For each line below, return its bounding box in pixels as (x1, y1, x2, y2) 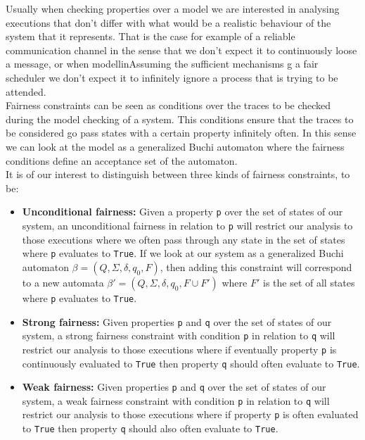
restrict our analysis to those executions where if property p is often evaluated (22, 407, 359, 422)
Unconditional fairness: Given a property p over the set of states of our (22, 204, 343, 219)
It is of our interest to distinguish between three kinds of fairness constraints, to (6, 167, 350, 182)
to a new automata (22, 275, 104, 289)
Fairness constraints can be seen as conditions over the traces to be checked (6, 98, 331, 113)
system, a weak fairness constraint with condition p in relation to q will (22, 393, 330, 408)
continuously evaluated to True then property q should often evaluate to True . (22, 356, 360, 370)
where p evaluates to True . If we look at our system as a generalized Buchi (22, 246, 344, 260)
